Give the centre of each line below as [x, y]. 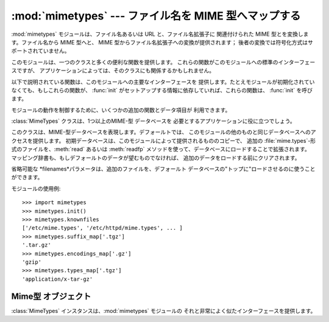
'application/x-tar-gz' [58, 279]
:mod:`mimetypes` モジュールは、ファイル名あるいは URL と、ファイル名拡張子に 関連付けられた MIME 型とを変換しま [160, 34]
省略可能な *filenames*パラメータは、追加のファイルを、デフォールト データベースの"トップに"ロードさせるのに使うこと [163, 169]
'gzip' [32, 262]
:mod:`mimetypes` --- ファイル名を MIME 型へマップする [156, 16]
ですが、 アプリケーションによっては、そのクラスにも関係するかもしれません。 [115, 70]
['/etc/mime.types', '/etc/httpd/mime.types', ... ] [102, 228]
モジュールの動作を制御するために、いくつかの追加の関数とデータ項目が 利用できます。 [121, 110]
